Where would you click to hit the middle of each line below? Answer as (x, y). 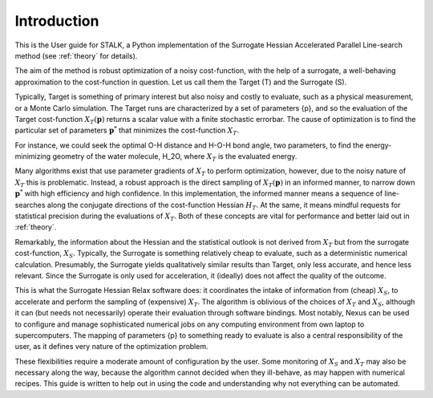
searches (30, 205)
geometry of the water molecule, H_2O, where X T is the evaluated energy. (175, 157)
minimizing (33, 156)
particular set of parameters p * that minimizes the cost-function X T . (127, 131)
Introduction (57, 21)
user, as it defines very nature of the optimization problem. (111, 347)
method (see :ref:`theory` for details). (76, 55)
